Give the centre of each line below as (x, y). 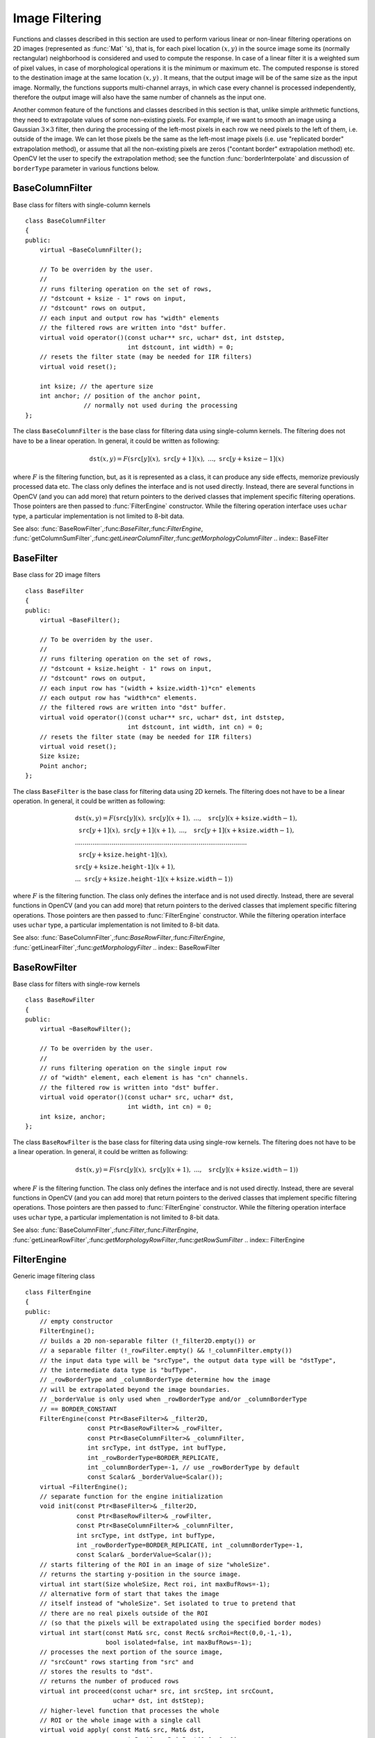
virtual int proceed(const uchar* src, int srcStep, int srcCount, (157, 1691)
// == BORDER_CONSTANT (78, 1409)
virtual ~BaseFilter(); (80, 620)
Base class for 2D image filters (57, 575)
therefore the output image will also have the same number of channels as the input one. (140, 97)
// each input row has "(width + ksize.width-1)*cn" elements (148, 688)
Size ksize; (60, 756)
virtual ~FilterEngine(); (84, 1487)
